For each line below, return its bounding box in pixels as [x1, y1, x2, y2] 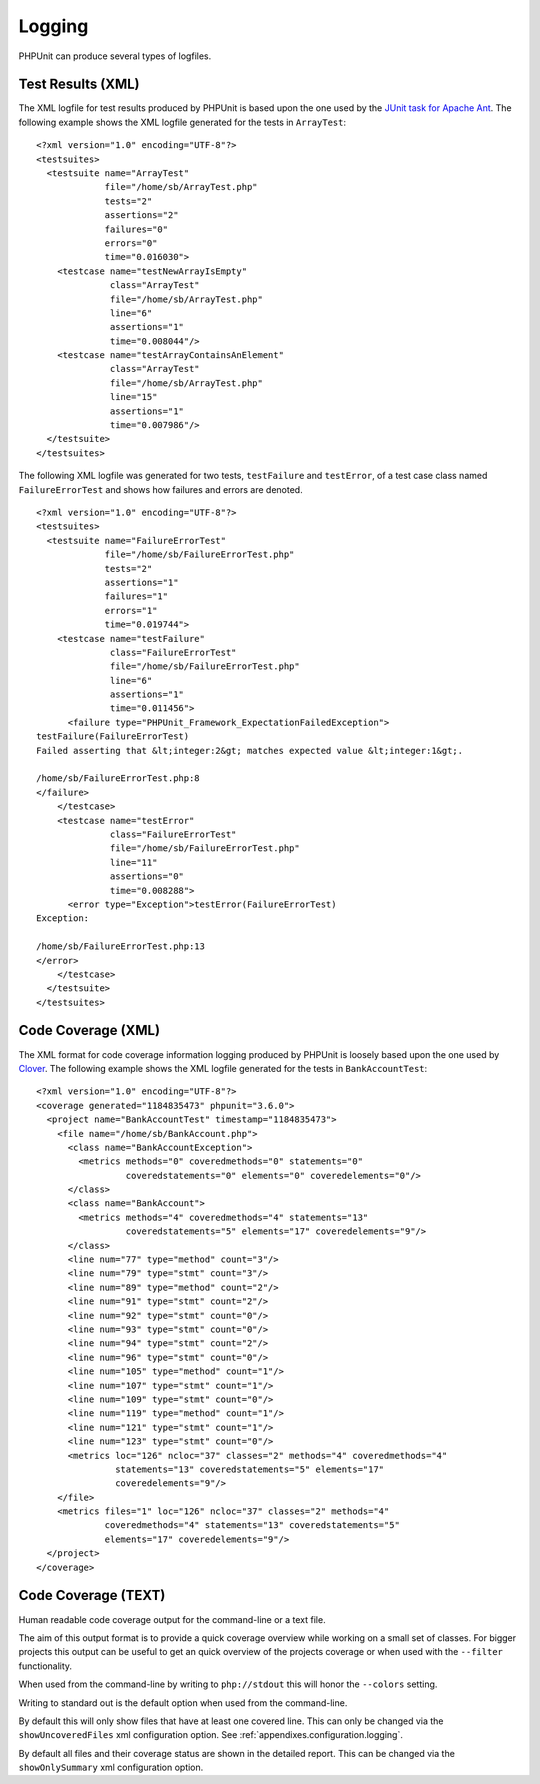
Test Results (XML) [18, 76, 140, 93]
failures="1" [104, 591, 169, 602]
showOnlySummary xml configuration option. [18, 1761, 204, 1774]
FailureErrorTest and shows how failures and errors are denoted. [18, 483, 304, 495]
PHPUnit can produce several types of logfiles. [18, 50, 212, 62]
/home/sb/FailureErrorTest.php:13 [36, 941, 205, 952]
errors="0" [104, 237, 158, 249]
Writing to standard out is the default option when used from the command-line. [18, 1696, 348, 1709]
